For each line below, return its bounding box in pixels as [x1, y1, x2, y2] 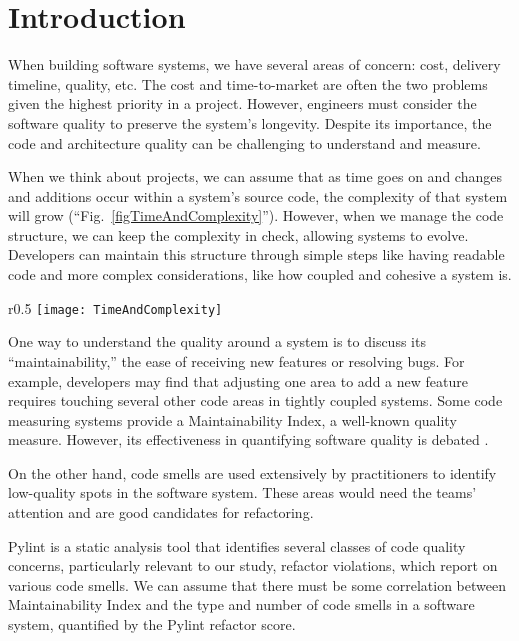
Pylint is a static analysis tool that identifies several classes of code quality [8, 535, 466, 556]
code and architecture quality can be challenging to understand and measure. [8, 132, 481, 153]
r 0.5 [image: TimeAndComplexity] [8, 297, 223, 318]
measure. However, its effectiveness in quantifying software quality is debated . [8, 429, 489, 450]
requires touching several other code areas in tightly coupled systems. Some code [8, 390, 503, 411]
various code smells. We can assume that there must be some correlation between [8, 574, 506, 595]
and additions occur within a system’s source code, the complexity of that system [8, 185, 508, 206]
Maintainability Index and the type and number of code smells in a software [8, 594, 475, 615]
